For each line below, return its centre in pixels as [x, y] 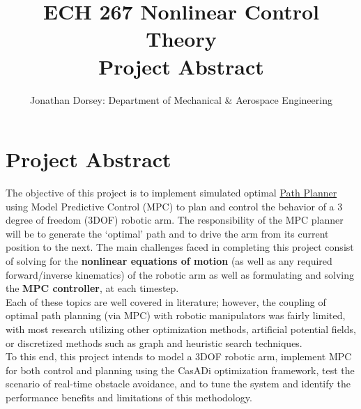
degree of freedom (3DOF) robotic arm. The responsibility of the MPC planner [175, 220]
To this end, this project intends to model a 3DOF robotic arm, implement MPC [179, 356]
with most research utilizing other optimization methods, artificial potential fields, [181, 329]
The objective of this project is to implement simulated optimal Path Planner [171, 193]
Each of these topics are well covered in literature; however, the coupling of [166, 301]
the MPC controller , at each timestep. [92, 288]
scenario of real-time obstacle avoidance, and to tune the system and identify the [178, 384]
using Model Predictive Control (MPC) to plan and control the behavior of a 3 [174, 206]
